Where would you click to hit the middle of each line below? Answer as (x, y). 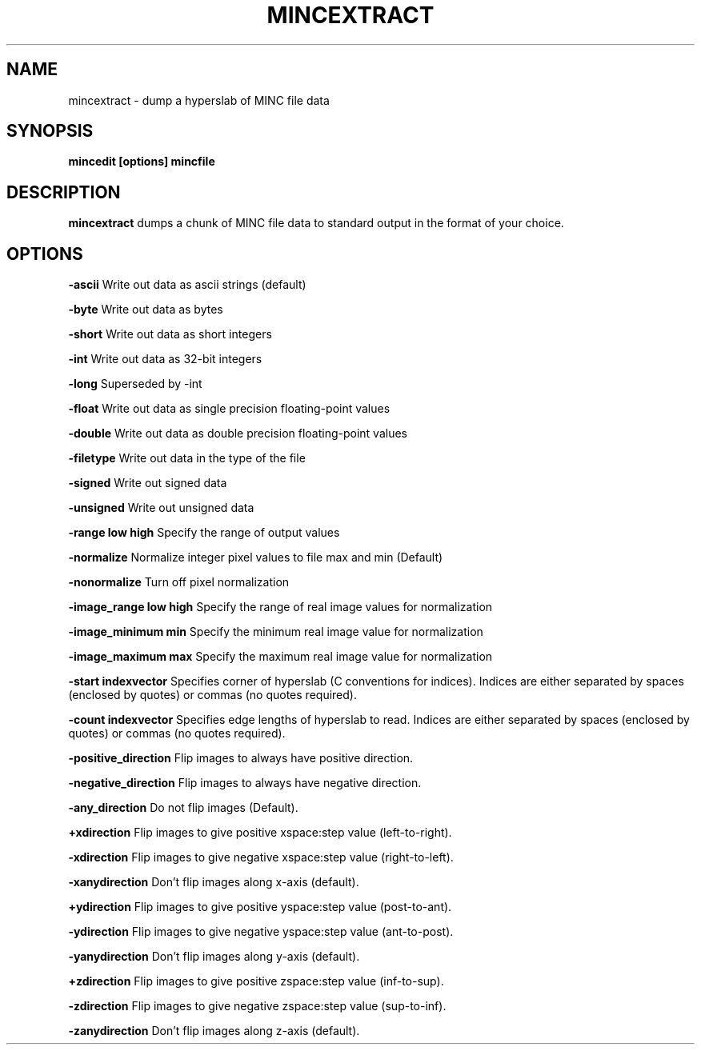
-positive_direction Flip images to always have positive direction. (241, 758)
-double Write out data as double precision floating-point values (238, 434)
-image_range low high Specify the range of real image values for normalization (280, 607)
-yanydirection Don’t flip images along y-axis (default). (214, 957)
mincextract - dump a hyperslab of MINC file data (199, 100)
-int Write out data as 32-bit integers (165, 359)
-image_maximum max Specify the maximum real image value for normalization (280, 657)
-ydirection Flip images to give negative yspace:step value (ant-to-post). (261, 932)
